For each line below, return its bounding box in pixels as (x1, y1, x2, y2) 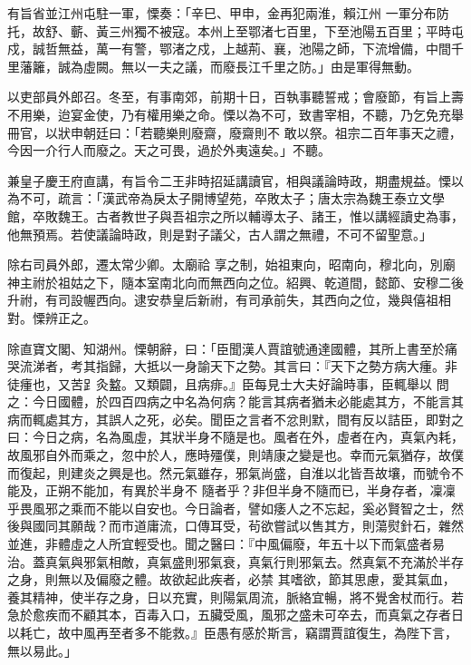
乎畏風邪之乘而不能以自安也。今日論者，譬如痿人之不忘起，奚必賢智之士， (7, 498, 451, 517)
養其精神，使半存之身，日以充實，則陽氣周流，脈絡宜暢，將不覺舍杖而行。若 (7, 587, 464, 606)
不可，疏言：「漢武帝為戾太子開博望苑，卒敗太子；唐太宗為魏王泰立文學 (19, 189, 445, 208)
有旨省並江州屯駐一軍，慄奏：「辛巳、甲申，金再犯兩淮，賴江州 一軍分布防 (7, 4, 449, 22)
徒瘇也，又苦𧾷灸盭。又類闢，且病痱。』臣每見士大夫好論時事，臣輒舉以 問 (7, 374, 449, 393)
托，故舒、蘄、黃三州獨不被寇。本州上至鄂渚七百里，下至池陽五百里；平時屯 (7, 21, 464, 40)
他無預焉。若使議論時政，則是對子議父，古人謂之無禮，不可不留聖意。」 (7, 224, 432, 243)
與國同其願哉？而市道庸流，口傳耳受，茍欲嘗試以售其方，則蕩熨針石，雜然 (19, 516, 464, 535)
